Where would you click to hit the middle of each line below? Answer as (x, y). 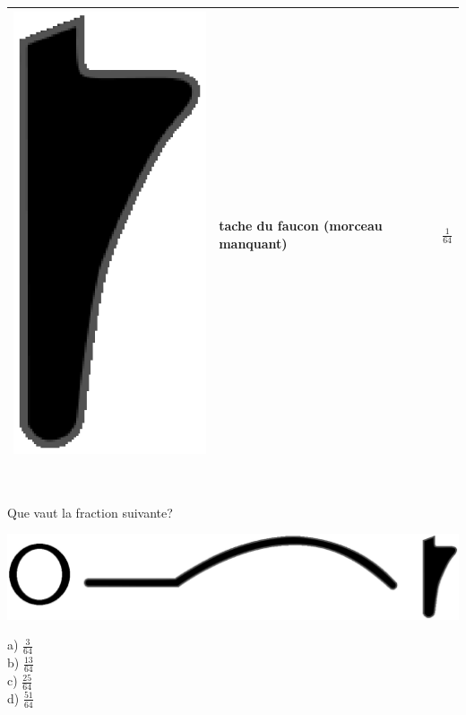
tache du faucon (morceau (301, 225)
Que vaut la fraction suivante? (90, 512)
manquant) (253, 243)
